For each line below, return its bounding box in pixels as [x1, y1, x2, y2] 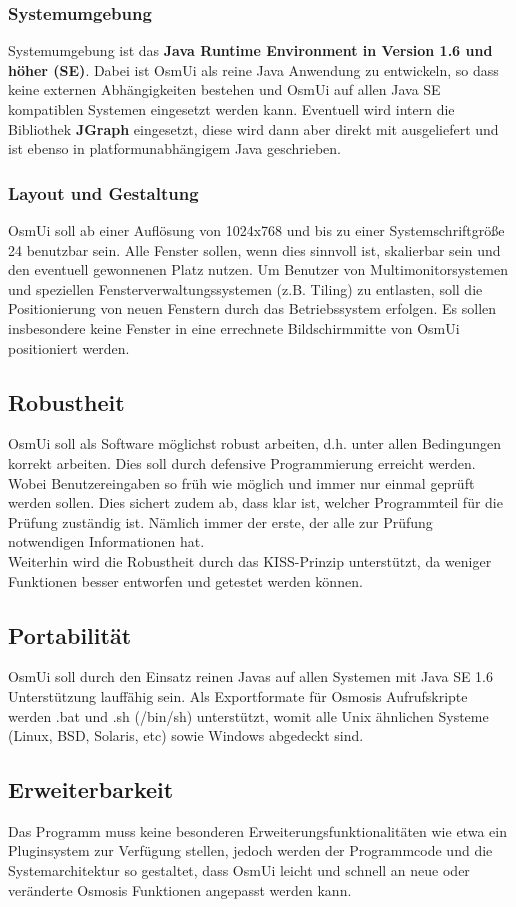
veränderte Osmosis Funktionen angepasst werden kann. [8, 879, 352, 900]
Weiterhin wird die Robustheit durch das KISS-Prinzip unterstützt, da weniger [8, 550, 492, 571]
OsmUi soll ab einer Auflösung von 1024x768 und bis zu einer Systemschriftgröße [8, 220, 505, 240]
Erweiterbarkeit [8, 774, 174, 805]
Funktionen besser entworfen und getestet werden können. [8, 570, 363, 591]
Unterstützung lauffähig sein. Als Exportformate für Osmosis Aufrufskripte [8, 685, 468, 706]
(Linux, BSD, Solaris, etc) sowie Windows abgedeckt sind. [8, 725, 364, 746]
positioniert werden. [8, 337, 130, 358]
